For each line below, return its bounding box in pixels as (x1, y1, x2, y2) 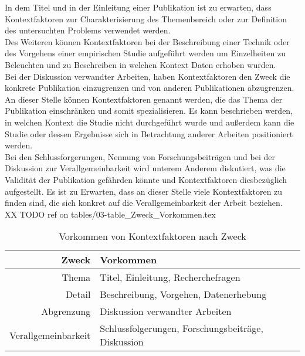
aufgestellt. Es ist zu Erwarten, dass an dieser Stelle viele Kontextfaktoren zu (5, 185, 283, 197)
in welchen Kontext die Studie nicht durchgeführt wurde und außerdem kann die (5, 116, 294, 128)
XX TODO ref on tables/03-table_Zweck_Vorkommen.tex (5, 208, 216, 220)
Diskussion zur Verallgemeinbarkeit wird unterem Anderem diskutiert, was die (5, 162, 286, 174)
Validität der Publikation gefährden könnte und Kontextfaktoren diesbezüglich (5, 173, 287, 185)
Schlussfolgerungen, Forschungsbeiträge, (100, 321, 263, 335)
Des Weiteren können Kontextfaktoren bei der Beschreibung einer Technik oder (5, 35, 290, 48)
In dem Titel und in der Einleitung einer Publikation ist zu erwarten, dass (5, 1, 272, 13)
